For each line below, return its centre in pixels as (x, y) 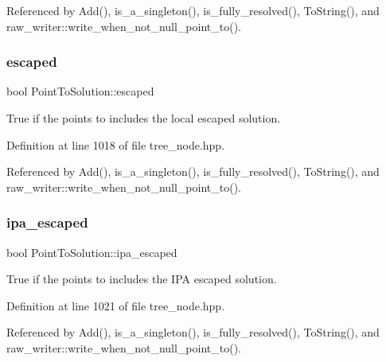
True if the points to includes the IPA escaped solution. (142, 279)
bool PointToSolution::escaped (80, 91)
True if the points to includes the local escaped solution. (144, 118)
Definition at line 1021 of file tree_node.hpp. (116, 305)
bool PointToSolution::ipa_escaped (92, 252)
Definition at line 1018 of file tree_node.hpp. (116, 144)
